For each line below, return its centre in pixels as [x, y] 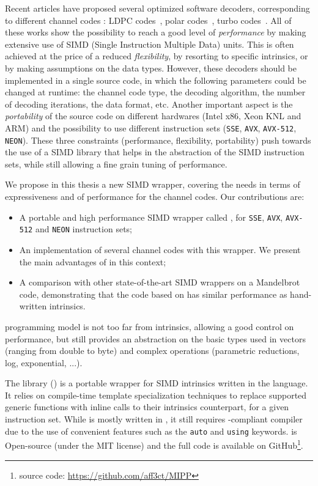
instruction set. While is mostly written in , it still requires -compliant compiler [154, 419]
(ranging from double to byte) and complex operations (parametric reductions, [152, 351]
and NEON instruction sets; [83, 229]
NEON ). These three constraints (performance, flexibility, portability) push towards [158, 140]
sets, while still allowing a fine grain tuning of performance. [116, 164]
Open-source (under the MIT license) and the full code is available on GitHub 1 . [154, 444]
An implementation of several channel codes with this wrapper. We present [160, 249]
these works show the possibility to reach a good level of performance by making [156, 32]
